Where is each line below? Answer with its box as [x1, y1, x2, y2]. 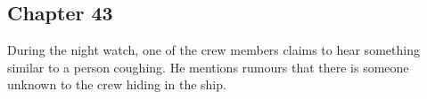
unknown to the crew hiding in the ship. [7, 75, 226, 94]
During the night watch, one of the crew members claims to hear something [7, 41, 420, 59]
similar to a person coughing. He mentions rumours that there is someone [7, 57, 409, 76]
